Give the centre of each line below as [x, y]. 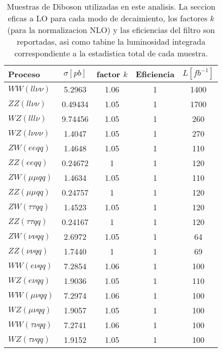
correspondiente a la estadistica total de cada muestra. [111, 53]
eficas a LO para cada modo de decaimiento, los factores [108, 18]
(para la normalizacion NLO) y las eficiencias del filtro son [111, 30]
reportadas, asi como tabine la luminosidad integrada [111, 41]
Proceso [24, 74]
